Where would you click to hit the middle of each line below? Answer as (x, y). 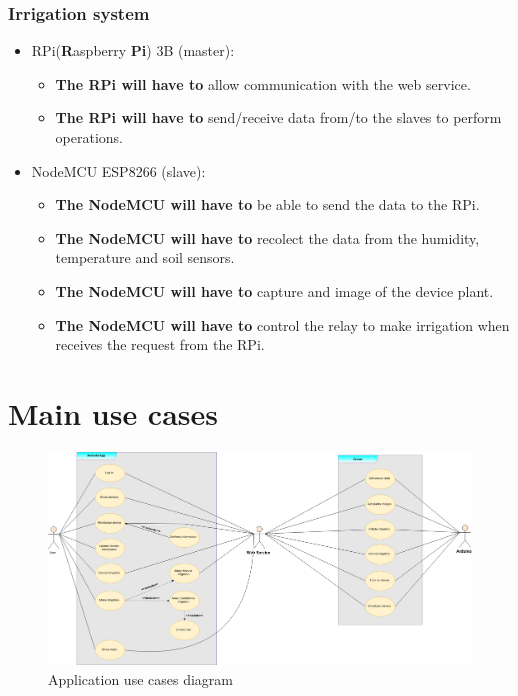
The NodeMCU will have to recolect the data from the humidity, (267, 237)
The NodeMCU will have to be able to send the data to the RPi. (267, 204)
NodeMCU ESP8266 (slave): (118, 170)
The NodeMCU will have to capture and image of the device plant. (274, 290)
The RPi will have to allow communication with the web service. (263, 83)
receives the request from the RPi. (160, 344)
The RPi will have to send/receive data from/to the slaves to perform (278, 117)
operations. (89, 137)
